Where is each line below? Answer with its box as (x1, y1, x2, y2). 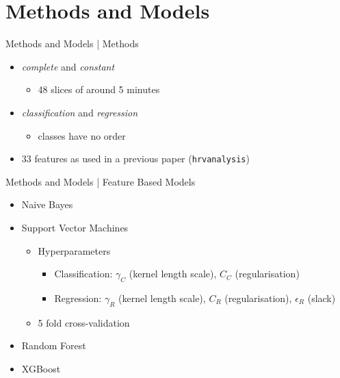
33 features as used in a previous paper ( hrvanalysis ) (21, 151, 250, 166)
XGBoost (21, 361, 61, 375)
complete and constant (21, 59, 115, 73)
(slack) (307, 290, 336, 305)
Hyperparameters (38, 243, 111, 257)
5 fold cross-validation (38, 315, 130, 329)
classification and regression (21, 105, 138, 119)
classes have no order (38, 128, 126, 142)
